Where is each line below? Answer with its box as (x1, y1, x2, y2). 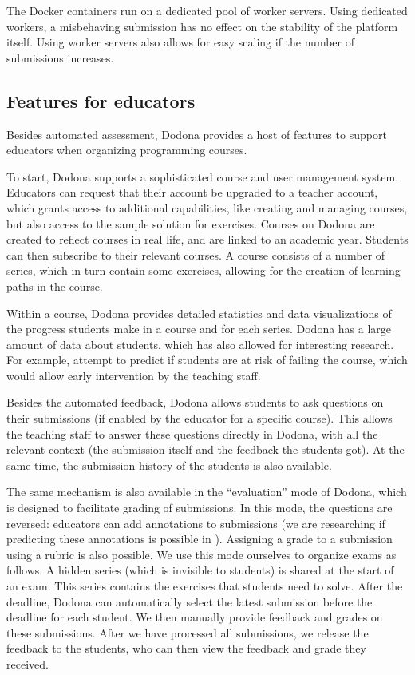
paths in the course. (6, 277, 103, 294)
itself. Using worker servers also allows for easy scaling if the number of (6, 34, 354, 50)
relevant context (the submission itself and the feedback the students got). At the (6, 441, 405, 458)
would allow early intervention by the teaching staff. (6, 367, 261, 383)
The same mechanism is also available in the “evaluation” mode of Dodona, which (6, 483, 407, 500)
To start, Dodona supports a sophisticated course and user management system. (6, 168, 399, 185)
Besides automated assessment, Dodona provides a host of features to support (6, 125, 387, 142)
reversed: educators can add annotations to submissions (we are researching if (6, 514, 385, 531)
